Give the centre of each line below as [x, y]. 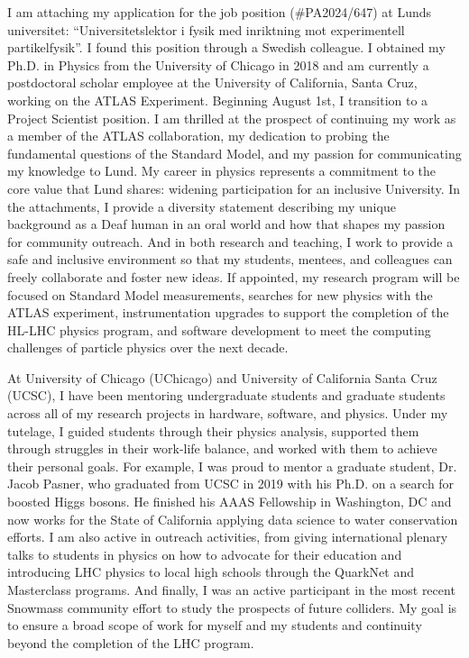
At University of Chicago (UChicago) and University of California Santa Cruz [222, 377]
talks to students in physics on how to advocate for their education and [205, 554]
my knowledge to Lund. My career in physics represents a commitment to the [222, 171]
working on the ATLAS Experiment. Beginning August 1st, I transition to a [218, 100]
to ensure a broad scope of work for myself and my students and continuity [215, 625]
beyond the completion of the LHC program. [131, 642]
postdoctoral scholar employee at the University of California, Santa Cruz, [212, 82]
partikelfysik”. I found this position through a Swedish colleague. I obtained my [226, 47]
